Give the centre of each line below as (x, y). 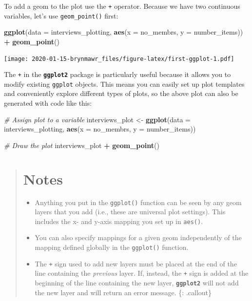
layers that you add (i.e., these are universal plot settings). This (130, 212)
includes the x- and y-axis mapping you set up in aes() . (119, 221)
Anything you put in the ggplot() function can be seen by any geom (138, 202)
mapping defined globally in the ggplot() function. (112, 247)
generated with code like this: (48, 103)
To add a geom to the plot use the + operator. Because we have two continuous (122, 6)
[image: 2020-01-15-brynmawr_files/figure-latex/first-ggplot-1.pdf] (119, 59)
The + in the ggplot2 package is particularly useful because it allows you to (117, 74)
